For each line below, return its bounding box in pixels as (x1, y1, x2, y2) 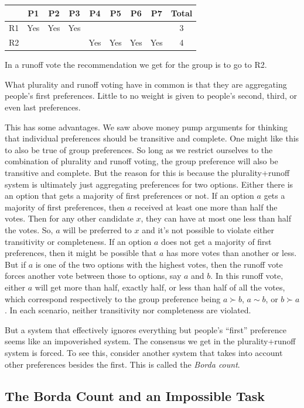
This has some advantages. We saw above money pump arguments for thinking (5, 120, 288, 133)
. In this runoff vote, (210, 269, 283, 282)
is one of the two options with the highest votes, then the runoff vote (35, 258, 283, 270)
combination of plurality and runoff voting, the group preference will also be (5, 155, 278, 167)
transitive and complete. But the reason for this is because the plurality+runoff (5, 167, 290, 179)
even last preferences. (5, 101, 81, 113)
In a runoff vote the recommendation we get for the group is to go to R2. (5, 58, 267, 71)
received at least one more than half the (134, 200, 278, 213)
